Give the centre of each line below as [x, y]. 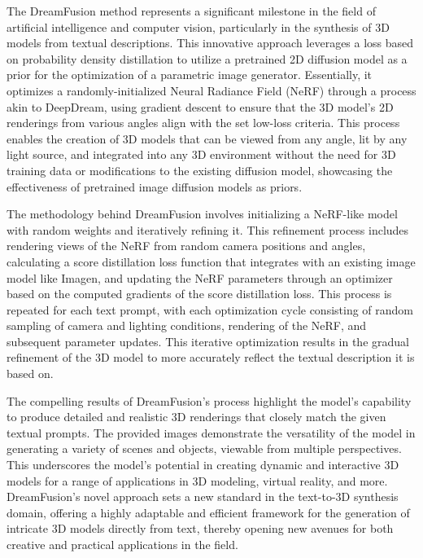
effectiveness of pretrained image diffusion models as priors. [155, 186]
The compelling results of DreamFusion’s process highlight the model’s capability [209, 400]
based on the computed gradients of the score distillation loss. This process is [199, 294]
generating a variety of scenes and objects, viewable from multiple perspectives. [204, 448]
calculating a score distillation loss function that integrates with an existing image [211, 261]
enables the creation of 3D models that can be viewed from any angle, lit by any [207, 138]
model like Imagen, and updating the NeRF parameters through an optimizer [200, 277]
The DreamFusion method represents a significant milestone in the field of [191, 11]
